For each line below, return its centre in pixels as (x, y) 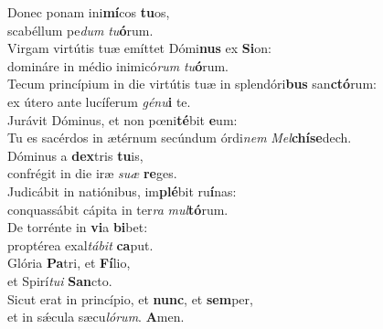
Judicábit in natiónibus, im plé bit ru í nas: (122, 191)
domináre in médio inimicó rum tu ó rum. (118, 65)
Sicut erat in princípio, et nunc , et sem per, (130, 298)
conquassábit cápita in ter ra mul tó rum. (118, 209)
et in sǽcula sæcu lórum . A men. (96, 317)
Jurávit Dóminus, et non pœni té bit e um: (122, 119)
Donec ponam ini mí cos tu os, (89, 12)
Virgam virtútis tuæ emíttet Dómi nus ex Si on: (139, 48)
